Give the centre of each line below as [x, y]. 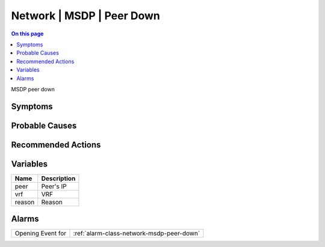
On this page [27, 34]
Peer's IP [54, 186]
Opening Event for [41, 233]
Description [58, 178]
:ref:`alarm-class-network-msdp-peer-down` [137, 233]
